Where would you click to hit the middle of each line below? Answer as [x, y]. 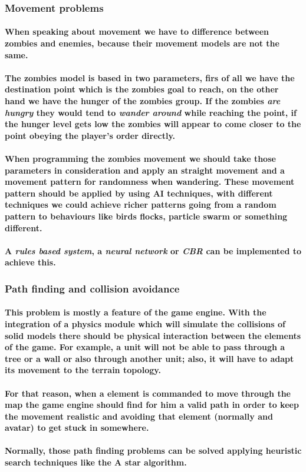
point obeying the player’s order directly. [90, 135]
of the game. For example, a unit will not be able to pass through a [145, 347]
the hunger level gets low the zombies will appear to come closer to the [153, 124]
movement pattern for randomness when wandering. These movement [150, 182]
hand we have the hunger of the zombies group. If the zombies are [143, 101]
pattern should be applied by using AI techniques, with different [139, 193]
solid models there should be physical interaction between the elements [153, 335]
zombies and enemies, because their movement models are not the [142, 43]
